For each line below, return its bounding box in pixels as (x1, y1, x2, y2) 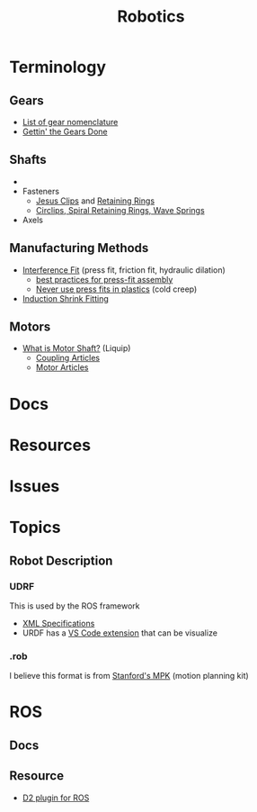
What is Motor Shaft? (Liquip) (22, 343, 131, 354)
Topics (9, 518, 61, 537)
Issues (9, 476, 60, 496)
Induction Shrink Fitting (22, 293, 110, 303)
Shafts (9, 152, 47, 167)
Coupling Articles (35, 353, 101, 364)
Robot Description (9, 553, 113, 568)
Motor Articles (35, 362, 89, 373)
